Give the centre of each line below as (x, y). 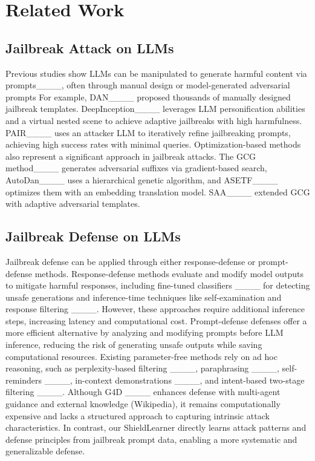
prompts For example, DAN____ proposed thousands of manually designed (148, 96)
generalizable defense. (45, 451)
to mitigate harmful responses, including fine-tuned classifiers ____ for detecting (158, 285)
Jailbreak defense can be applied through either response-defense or (131, 261)
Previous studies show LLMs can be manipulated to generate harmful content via (156, 73)
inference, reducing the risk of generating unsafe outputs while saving (134, 345)
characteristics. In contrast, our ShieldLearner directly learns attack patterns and (156, 427)
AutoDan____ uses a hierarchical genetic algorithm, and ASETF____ (142, 179)
